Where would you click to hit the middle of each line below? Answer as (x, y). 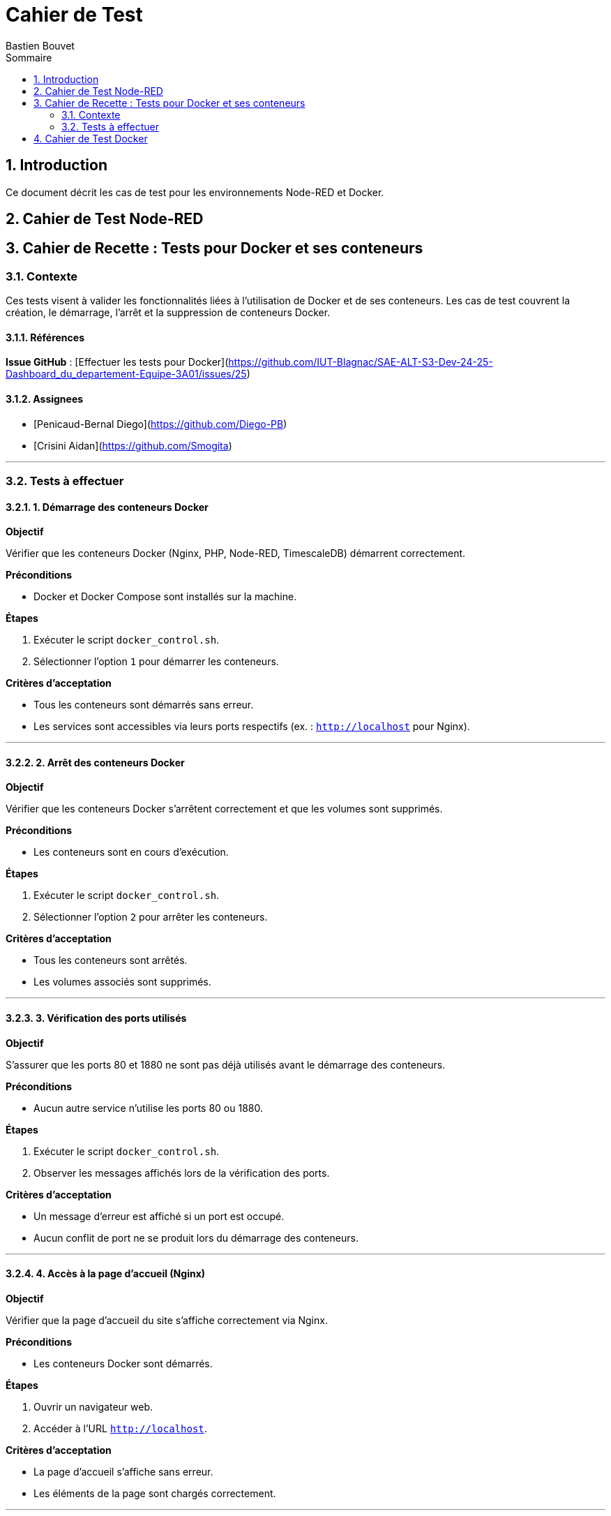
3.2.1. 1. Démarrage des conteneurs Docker (107, 507)
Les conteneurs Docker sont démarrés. (123, 1363)
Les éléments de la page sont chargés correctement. (155, 1493)
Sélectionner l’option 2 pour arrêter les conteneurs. (151, 917)
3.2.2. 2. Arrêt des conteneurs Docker (95, 762)
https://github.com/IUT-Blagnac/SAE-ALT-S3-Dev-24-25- (361, 362)
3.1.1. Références (45, 337)
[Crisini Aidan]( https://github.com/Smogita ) (133, 445)
